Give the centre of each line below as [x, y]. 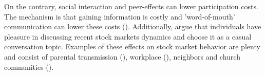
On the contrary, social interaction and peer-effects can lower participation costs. [131, 6]
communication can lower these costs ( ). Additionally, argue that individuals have [133, 26]
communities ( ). [29, 66]
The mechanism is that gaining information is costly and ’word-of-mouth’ [120, 16]
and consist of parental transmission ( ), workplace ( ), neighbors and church [122, 56]
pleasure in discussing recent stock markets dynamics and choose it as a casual [128, 36]
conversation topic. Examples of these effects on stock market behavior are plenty [132, 46]
